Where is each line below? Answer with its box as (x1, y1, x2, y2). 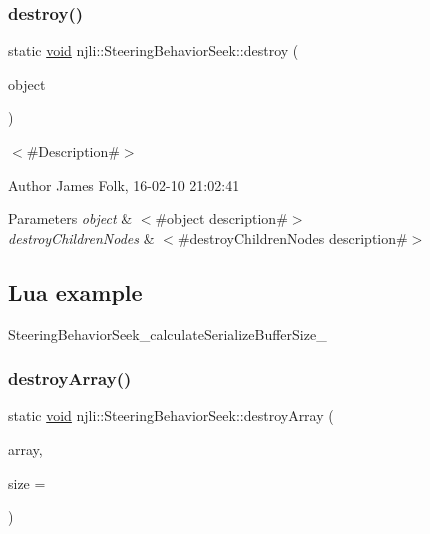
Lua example (8, 276, 143, 307)
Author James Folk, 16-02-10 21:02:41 (8, 174, 240, 195)
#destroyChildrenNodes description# (177, 227, 408, 248)
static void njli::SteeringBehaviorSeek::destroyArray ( (8, 405, 334, 426)
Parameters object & (8, 208, 133, 229)
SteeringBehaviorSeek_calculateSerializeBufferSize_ (8, 323, 327, 344)
